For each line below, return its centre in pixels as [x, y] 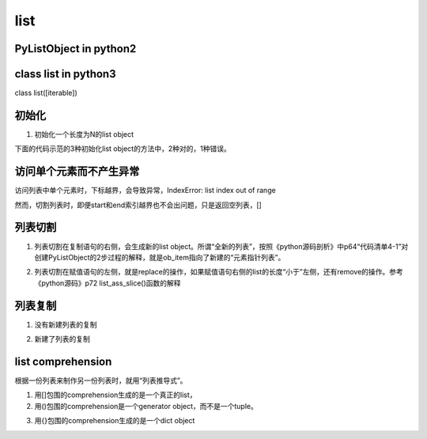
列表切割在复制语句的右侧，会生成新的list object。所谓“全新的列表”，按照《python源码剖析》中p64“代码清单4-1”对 [221, 246]
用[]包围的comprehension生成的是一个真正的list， [115, 395]
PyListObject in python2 [76, 49]
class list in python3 [65, 74]
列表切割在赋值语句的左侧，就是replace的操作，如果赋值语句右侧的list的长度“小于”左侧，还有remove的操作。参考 [219, 272]
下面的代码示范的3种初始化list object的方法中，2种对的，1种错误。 [123, 149]
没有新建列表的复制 [66, 324]
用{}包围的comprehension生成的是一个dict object [115, 421]
